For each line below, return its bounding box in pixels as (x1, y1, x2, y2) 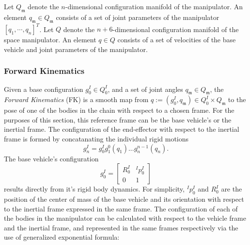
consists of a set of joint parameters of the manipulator (56, 12, 219, 22)
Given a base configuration (4, 84, 83, 94)
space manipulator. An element (4, 35, 96, 45)
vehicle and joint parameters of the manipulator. (4, 44, 148, 54)
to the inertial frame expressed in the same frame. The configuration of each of (4, 203, 238, 213)
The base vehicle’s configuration (4, 153, 99, 163)
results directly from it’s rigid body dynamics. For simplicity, (4, 184, 185, 194)
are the (221, 184, 242, 194)
